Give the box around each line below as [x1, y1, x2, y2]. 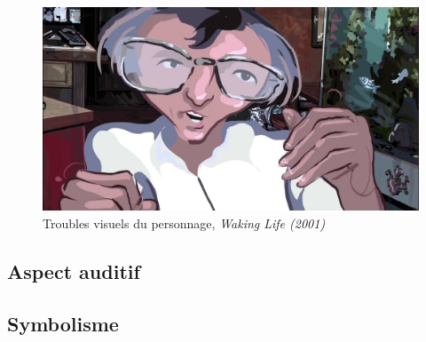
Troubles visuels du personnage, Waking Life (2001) [43, 213, 326, 232]
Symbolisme [7, 309, 119, 337]
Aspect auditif [7, 257, 140, 284]
